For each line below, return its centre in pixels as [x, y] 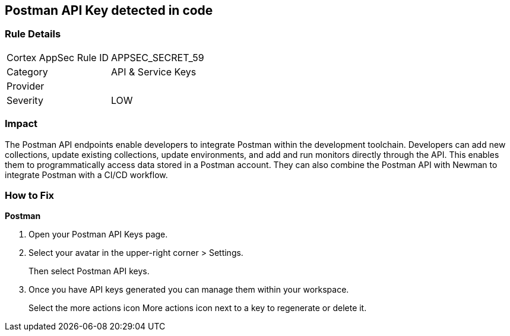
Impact [21, 124]
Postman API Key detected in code [109, 10]
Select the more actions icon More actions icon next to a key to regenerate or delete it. [198, 308]
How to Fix [30, 195]
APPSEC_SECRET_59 [158, 57]
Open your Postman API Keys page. [98, 234]
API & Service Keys [154, 72]
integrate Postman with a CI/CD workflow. [86, 175]
